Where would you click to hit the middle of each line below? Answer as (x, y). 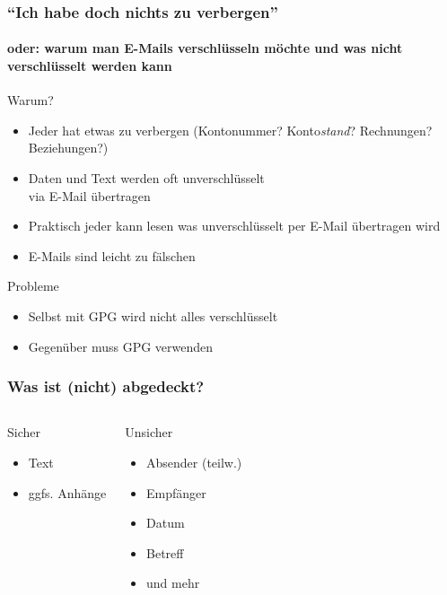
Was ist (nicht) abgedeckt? (106, 386)
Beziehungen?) (68, 148)
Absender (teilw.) (194, 462)
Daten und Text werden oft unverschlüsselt (146, 178)
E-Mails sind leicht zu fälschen (112, 255)
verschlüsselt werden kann (90, 66)
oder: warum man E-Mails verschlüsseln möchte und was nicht (205, 48)
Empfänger (176, 492)
